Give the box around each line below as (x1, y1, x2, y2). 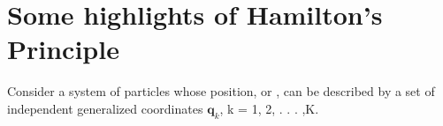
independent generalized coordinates (7, 99, 203, 117)
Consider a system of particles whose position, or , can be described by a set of (7, 82, 435, 100)
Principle (7, 31, 119, 67)
